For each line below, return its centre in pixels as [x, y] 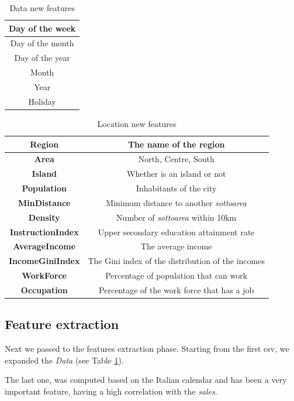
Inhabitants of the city [177, 188]
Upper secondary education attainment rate [176, 232]
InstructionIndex [44, 232]
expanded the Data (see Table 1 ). [64, 360]
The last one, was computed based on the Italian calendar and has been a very [146, 380]
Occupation [44, 289]
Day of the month [42, 43]
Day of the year [42, 58]
